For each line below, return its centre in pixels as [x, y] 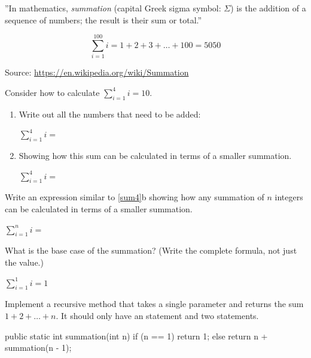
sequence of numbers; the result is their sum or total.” [103, 19]
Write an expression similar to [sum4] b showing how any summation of [135, 197]
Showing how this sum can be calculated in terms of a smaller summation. [155, 156]
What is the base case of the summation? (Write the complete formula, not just [151, 250]
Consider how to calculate [52, 92]
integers [289, 197]
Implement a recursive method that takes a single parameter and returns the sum [154, 304]
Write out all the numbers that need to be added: [110, 114]
